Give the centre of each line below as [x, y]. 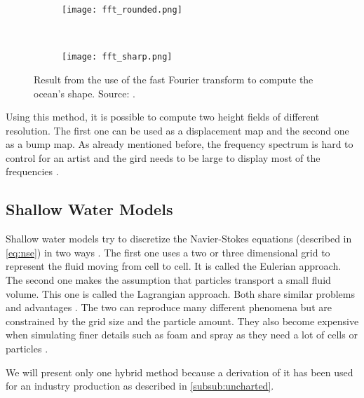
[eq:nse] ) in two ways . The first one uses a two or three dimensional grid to [168, 252]
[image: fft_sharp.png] [117, 57]
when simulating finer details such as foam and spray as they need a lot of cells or [182, 335]
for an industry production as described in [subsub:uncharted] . [140, 386]
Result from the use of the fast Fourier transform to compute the [174, 79]
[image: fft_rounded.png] [122, 10]
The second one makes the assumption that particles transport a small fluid [168, 280]
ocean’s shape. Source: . [85, 93]
